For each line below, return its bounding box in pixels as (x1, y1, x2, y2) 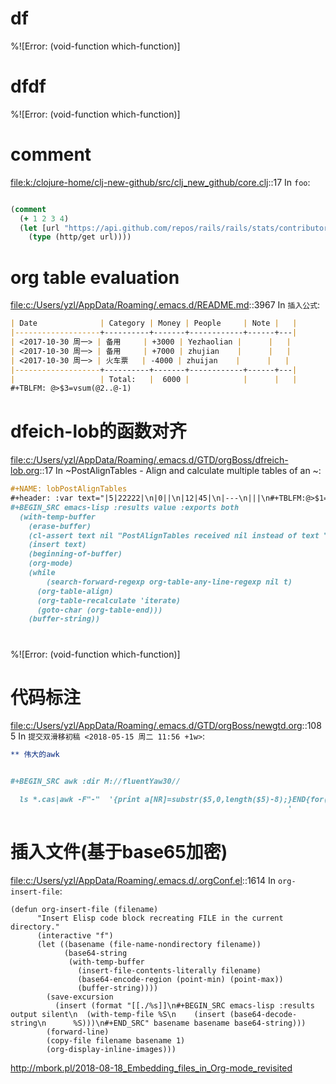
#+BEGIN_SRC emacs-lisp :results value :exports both (10, 502, 240, 512)
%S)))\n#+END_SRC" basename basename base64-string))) (73, 1018, 307, 1028)
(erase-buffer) (28, 521, 92, 531)
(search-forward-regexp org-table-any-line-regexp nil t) (46, 577, 293, 587)
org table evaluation (10, 266, 180, 289)
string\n (10, 1018, 47, 1028)
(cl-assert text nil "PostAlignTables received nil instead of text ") (28, 530, 333, 541)
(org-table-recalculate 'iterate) (36, 595, 182, 606)
